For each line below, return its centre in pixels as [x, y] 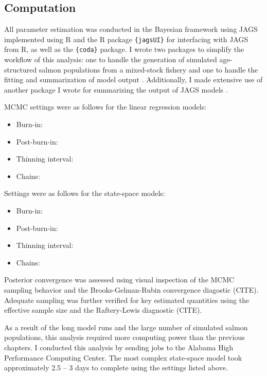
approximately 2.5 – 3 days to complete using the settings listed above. [116, 368]
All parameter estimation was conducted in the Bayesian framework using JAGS [131, 29]
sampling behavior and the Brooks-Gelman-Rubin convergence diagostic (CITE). [131, 290]
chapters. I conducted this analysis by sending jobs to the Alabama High [119, 347]
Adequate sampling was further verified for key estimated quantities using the [127, 300]
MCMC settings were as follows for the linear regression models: [105, 107]
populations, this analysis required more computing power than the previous [124, 337]
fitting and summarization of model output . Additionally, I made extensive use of [133, 79]
